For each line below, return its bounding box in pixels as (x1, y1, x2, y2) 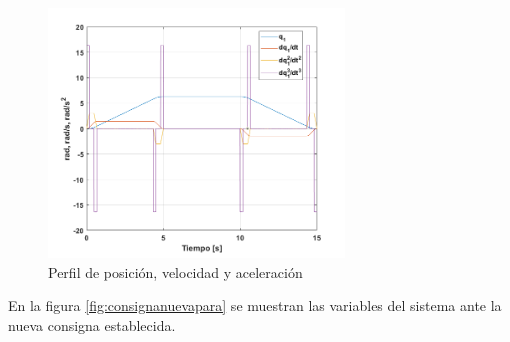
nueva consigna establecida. (8, 315, 176, 336)
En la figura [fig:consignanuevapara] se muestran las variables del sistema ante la (8, 295, 502, 316)
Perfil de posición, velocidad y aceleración (48, 261, 303, 282)
